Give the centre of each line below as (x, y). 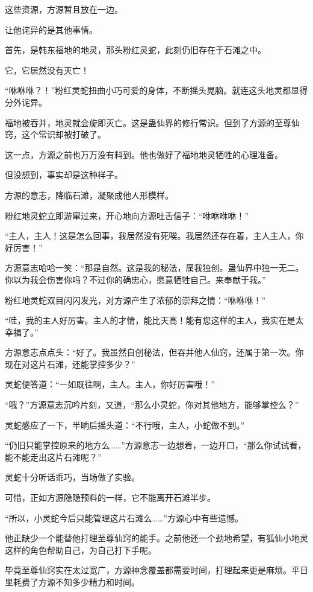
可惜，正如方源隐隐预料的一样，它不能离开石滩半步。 (110, 498)
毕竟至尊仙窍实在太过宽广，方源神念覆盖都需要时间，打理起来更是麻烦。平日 (156, 570)
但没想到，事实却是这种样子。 (64, 175)
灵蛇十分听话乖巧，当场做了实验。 (72, 477)
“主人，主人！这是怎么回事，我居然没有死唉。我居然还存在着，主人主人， (150, 236)
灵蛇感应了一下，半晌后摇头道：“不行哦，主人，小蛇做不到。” (125, 425)
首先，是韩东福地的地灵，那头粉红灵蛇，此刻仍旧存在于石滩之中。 (135, 50)
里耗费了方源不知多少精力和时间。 (72, 582)
